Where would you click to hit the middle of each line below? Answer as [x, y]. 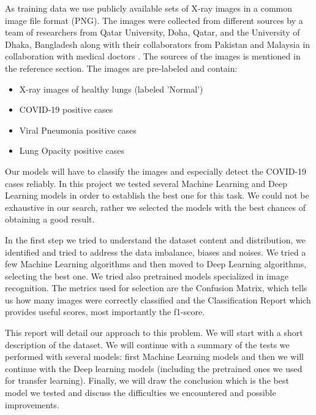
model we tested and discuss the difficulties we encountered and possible [141, 393]
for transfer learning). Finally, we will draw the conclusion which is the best [147, 380]
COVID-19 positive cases [66, 109]
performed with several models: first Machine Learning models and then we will [154, 356]
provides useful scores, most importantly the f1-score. [105, 312]
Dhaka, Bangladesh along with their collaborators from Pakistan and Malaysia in [158, 44]
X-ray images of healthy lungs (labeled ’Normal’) [111, 89]
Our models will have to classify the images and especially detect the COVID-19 [156, 171]
